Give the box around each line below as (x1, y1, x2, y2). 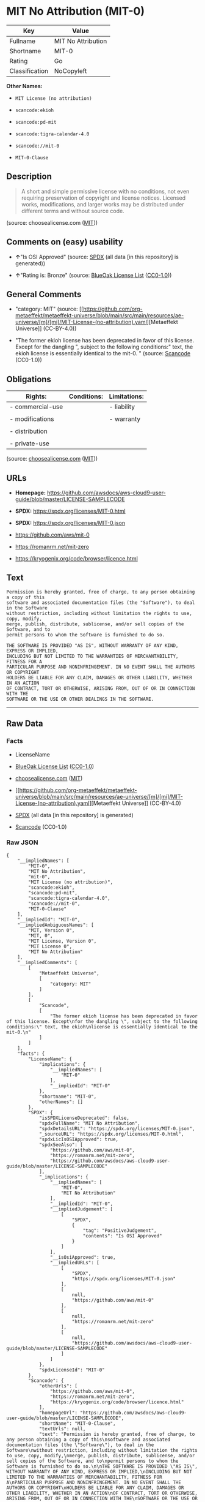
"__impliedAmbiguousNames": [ (17, 922, 95, 928)
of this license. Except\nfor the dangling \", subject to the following (6, 1018, 198, 1024)
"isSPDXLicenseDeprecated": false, (38, 1115, 130, 1121)
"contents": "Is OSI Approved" (82, 1232, 163, 1239)
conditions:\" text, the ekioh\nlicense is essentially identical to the (6, 1024, 198, 1030)
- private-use (9, 439, 50, 448)
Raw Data (6, 719, 44, 729)
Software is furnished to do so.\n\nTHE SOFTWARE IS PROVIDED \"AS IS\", (6, 1463, 198, 1470)
